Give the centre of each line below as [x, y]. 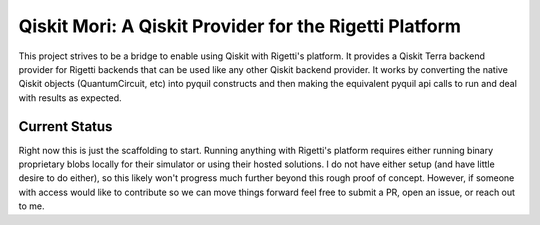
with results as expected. [70, 97]
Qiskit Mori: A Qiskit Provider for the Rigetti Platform [240, 26]
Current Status [65, 126]
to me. [31, 206]
